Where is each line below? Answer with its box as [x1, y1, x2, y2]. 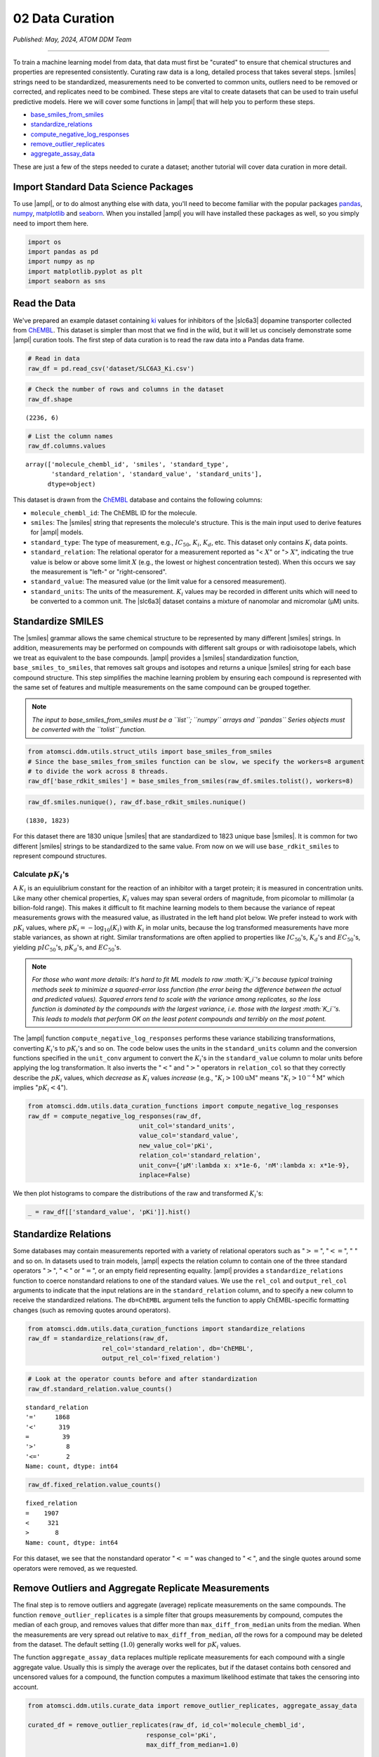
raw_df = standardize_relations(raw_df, [27, 1335, 168, 1342]
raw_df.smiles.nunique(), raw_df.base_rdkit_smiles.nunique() [27, 798, 246, 806]
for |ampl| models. [30, 528, 84, 537]
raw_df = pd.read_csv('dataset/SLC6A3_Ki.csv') [27, 364, 194, 372]
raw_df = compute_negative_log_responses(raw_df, [27, 1112, 202, 1120]
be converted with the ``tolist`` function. [32, 725, 147, 734]
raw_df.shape [27, 395, 73, 403]
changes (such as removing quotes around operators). [13, 1306, 171, 1314]
